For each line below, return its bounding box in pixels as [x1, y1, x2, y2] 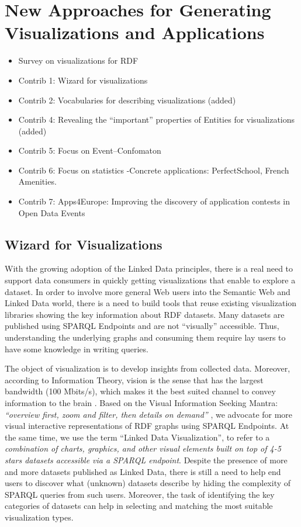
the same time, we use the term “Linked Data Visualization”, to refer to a [5, 431, 270, 443]
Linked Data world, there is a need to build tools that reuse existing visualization [5, 297, 297, 309]
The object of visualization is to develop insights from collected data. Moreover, [5, 362, 290, 375]
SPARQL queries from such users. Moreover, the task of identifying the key [5, 488, 275, 500]
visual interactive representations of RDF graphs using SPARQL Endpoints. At [5, 419, 289, 432]
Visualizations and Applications [5, 20, 265, 44]
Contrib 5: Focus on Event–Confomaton [18, 144, 161, 157]
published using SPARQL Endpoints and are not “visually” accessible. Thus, [5, 320, 279, 332]
